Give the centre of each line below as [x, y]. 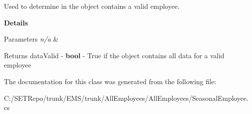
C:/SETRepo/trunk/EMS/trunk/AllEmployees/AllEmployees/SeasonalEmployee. [126, 98]
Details [16, 22]
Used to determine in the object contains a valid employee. [92, 6]
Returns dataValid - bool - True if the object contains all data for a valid [114, 55]
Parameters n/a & [31, 39]
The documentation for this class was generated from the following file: [110, 81]
